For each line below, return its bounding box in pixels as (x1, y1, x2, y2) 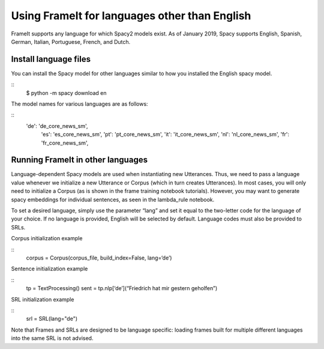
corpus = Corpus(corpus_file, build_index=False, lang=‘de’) (26, 254, 172, 261)
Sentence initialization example (11, 265, 88, 273)
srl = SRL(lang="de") (26, 315, 78, 323)
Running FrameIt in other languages (11, 155, 148, 165)
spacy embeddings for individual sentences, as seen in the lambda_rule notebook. (11, 196, 215, 203)
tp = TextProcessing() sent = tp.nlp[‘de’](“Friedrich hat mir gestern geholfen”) (26, 285, 218, 292)
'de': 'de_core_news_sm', (26, 122, 88, 129)
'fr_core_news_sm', (41, 139, 89, 147)
